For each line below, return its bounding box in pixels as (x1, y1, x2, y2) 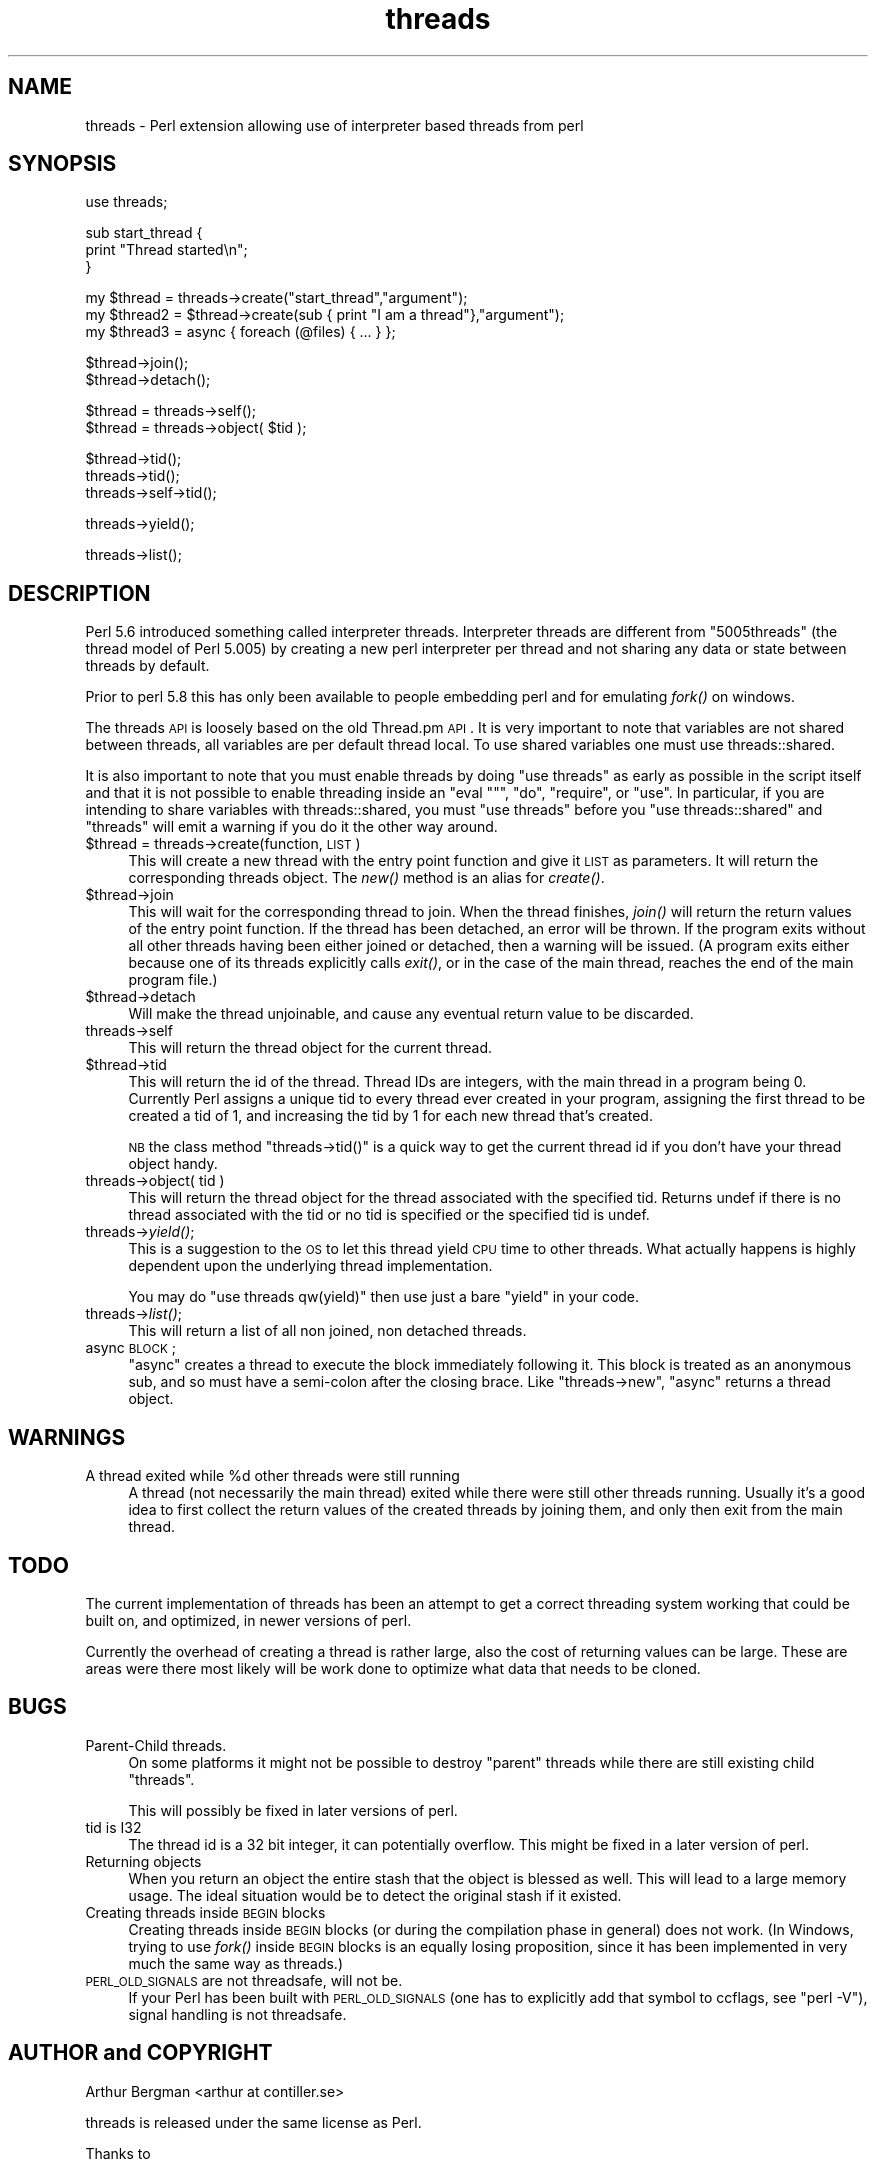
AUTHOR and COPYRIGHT (8, 2040, 273, 2066)
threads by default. (85, 657, 210, 675)
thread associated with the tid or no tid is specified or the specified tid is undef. (128, 1206, 650, 1224)
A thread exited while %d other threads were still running (85, 1467, 460, 1485)
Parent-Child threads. (85, 1736, 227, 1754)
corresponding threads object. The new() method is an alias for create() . (128, 869, 605, 887)
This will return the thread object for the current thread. (128, 1039, 493, 1057)
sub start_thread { (85, 224, 203, 242)
